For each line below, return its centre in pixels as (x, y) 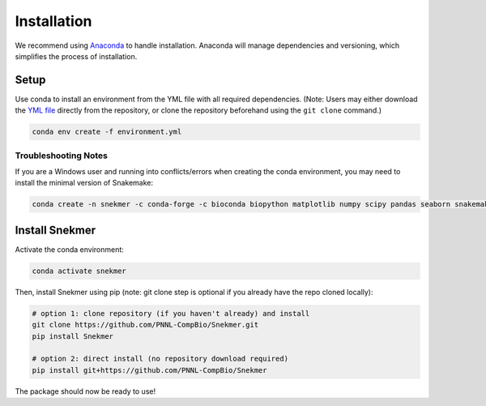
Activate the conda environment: (70, 249)
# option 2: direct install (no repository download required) (160, 359)
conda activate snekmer (79, 271)
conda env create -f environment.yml (107, 132)
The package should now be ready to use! (85, 391)
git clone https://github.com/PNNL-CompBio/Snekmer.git (145, 325)
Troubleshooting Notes (62, 156)
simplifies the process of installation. (76, 56)
